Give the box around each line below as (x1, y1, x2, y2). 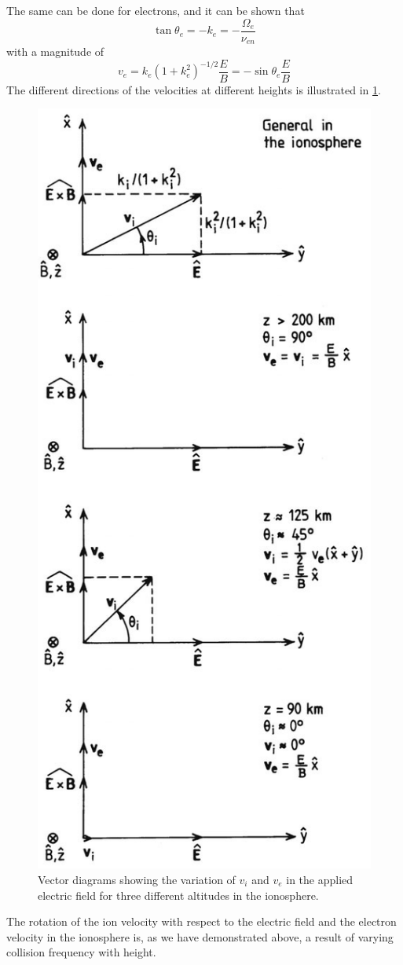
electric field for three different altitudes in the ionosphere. (38, 886, 319, 903)
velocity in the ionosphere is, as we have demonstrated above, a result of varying (6, 928, 394, 945)
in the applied (286, 871, 354, 887)
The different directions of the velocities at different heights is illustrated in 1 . (6, 81, 381, 97)
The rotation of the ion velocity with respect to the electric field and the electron (6, 913, 397, 930)
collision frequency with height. (6, 944, 156, 960)
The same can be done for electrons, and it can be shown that (6, 2, 305, 18)
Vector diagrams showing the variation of (38, 871, 236, 887)
